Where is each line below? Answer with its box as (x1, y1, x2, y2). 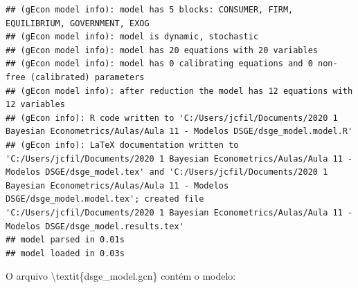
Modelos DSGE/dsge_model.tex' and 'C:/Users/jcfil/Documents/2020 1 (6, 167, 328, 177)
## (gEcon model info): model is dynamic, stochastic (6, 32, 259, 42)
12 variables (6, 99, 65, 110)
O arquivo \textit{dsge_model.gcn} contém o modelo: (6, 269, 236, 283)
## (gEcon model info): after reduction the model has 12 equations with (6, 86, 353, 96)
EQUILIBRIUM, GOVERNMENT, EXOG (6, 18, 150, 28)
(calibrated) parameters (30, 72, 145, 82)
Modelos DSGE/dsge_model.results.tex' (6, 221, 184, 231)
